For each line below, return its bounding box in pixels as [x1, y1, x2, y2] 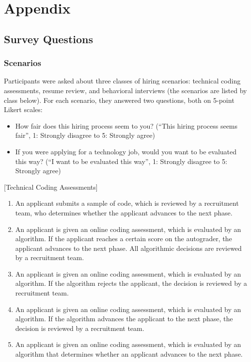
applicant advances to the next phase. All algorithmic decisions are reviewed [15, 243, 242, 253]
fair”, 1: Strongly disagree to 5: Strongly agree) [15, 130, 155, 140]
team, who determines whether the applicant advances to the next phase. [15, 207, 233, 217]
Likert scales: [4, 104, 43, 115]
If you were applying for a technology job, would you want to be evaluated [15, 146, 237, 156]
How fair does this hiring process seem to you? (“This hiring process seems [15, 120, 238, 131]
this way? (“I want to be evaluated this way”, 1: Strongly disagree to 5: [15, 156, 227, 166]
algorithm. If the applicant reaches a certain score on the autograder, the [15, 233, 232, 244]
